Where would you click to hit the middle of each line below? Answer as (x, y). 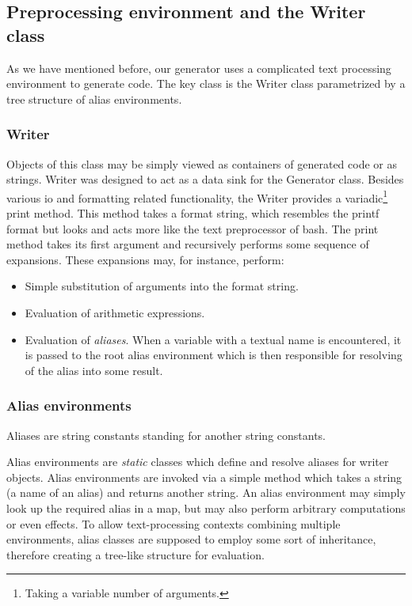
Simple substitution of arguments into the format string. (162, 286)
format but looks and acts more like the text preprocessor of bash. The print (193, 228)
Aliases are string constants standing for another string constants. (166, 435)
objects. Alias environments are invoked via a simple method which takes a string (204, 477)
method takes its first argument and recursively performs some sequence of (188, 244)
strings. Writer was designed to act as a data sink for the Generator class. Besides (205, 179)
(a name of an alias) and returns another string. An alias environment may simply (206, 492)
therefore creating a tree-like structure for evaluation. (135, 554)
